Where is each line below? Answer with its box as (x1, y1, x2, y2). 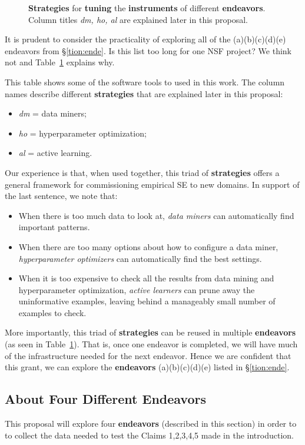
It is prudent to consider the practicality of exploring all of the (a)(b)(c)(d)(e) (5, 33, 286, 45)
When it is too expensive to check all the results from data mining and (18, 272, 274, 284)
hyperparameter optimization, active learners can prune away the (18, 283, 255, 295)
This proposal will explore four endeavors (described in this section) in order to (5, 417, 297, 430)
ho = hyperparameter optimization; (18, 127, 147, 139)
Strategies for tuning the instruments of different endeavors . (28, 2, 266, 14)
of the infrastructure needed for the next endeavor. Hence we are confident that (5, 349, 291, 361)
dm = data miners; (18, 107, 87, 119)
